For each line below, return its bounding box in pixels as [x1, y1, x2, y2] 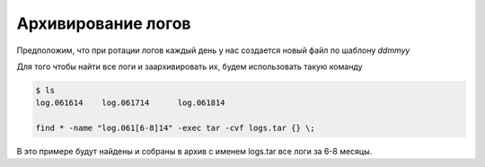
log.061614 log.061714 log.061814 [35, 98, 225, 108]
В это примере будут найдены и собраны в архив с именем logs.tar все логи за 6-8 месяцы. [16, 146, 373, 157]
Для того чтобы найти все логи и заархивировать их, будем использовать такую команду [16, 61, 363, 72]
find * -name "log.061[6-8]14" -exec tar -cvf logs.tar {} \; [35, 123, 315, 134]
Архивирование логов [16, 13, 191, 33]
